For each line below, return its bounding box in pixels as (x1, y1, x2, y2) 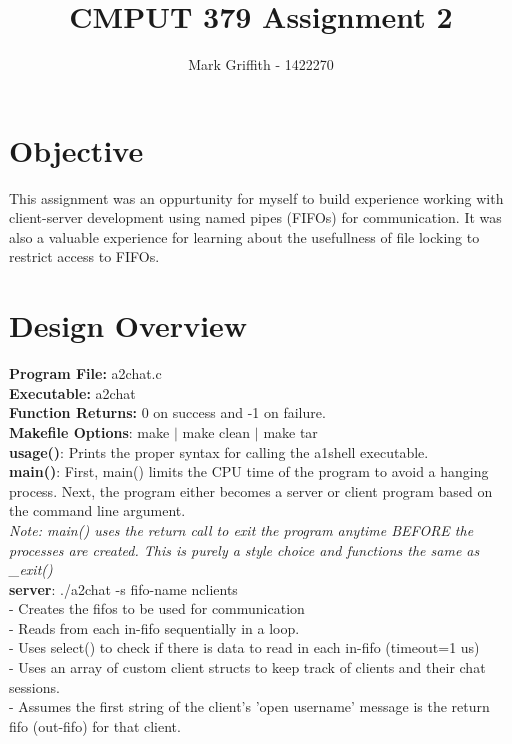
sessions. (9, 676, 60, 697)
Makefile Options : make (9, 421, 170, 442)
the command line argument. (9, 500, 186, 521)
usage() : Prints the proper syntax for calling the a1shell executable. (9, 441, 429, 462)
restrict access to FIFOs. (9, 246, 160, 267)
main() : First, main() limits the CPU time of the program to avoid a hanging (9, 461, 489, 482)
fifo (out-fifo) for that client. (9, 715, 181, 736)
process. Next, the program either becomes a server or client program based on (9, 480, 493, 501)
